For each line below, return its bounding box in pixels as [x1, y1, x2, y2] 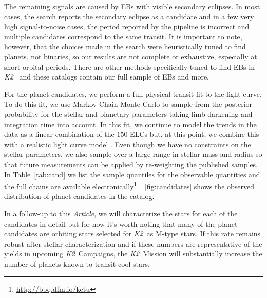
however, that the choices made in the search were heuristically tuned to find [4, 41, 246, 52]
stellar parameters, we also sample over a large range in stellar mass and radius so [4, 149, 262, 160]
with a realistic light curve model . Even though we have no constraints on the [4, 138, 251, 149]
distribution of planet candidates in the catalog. [4, 191, 155, 202]
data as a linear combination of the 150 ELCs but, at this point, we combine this [4, 129, 259, 140]
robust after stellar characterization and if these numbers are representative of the [4, 238, 262, 249]
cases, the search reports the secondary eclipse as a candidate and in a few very [4, 11, 254, 22]
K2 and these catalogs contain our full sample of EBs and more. [4, 71, 209, 82]
